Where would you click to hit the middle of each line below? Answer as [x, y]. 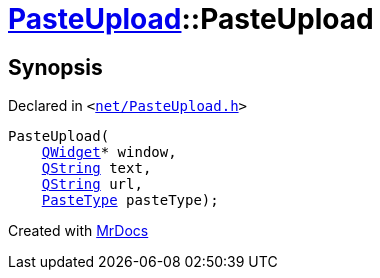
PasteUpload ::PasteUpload [191, 19]
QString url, [92, 184]
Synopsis [55, 67]
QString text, [96, 168]
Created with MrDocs [78, 231]
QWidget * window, [109, 152]
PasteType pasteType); [130, 200]
